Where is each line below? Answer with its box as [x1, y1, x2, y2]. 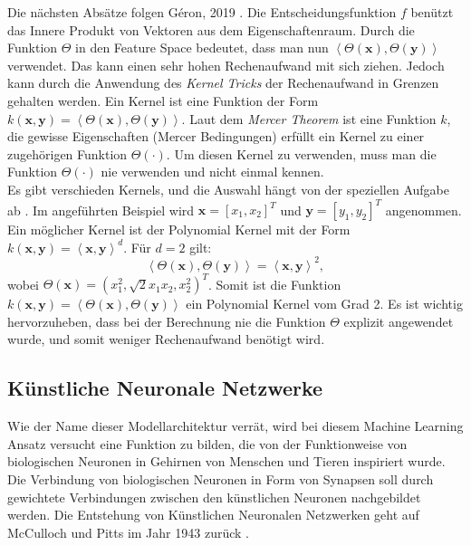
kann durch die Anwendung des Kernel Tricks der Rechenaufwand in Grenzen [7, 73, 439, 92]
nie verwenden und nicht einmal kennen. [101, 162, 324, 181]
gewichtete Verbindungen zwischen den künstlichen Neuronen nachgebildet [7, 487, 421, 506]
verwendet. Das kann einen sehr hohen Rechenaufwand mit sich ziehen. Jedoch [7, 55, 445, 74]
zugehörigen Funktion [7, 144, 128, 163]
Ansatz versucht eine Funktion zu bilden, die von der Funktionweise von [7, 434, 408, 453]
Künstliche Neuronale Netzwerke [7, 374, 323, 402]
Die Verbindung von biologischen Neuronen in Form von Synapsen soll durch [7, 469, 434, 488]
